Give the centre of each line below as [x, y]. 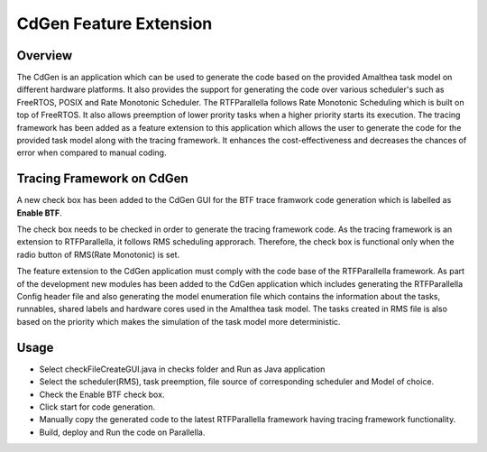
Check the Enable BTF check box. [102, 394]
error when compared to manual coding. [92, 152]
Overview [45, 55]
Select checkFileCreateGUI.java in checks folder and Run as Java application [182, 369]
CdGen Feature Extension [115, 23]
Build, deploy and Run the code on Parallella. [122, 432]
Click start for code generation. [97, 407]
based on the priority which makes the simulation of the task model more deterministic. [179, 321]
